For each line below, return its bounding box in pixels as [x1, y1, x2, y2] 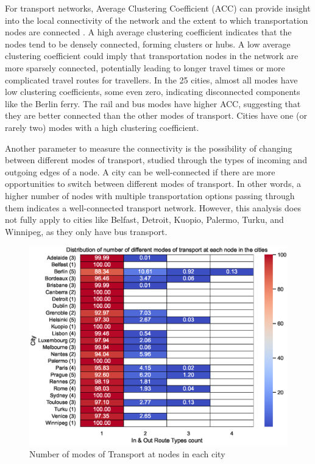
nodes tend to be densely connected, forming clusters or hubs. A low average [5, 37, 291, 50]
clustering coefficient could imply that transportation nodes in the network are [5, 49, 299, 62]
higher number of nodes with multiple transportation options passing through [5, 189, 295, 202]
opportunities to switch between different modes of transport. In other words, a [5, 177, 301, 190]
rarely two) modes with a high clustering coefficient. [5, 121, 199, 133]
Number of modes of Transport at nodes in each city [29, 447, 225, 460]
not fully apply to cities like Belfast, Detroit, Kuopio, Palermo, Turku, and [5, 213, 284, 226]
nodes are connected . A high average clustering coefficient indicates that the [5, 26, 292, 38]
